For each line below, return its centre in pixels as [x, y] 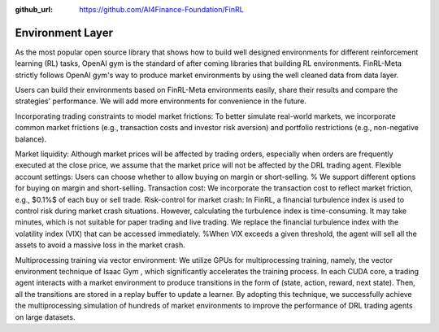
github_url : [34, 9]
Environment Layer [64, 33]
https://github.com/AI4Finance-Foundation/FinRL [161, 9]
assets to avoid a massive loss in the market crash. [100, 245]
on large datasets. [45, 317]
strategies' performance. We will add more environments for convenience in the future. [161, 101]
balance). [31, 139]
